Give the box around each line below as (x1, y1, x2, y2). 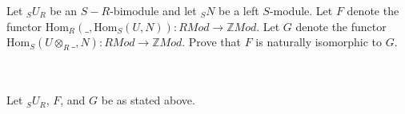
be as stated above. (101, 92, 195, 108)
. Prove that (182, 33, 241, 50)
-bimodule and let (110, 2, 197, 18)
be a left (219, 2, 259, 18)
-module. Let (269, 2, 333, 18)
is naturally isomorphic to (255, 33, 383, 50)
